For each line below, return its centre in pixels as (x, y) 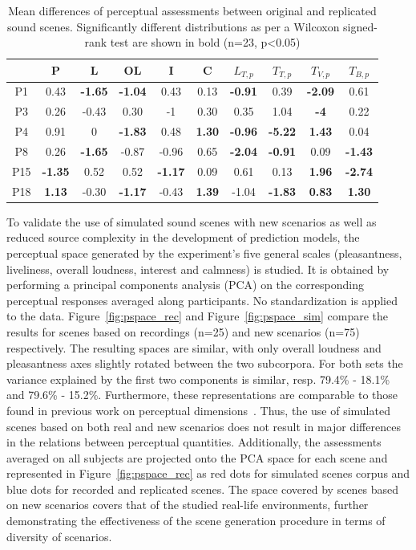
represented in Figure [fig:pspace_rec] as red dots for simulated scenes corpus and (208, 473)
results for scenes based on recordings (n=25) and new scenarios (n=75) (183, 331)
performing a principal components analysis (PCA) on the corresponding (186, 285)
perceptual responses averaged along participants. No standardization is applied (202, 300)
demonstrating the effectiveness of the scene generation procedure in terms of (196, 521)
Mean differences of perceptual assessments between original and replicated (192, 10)
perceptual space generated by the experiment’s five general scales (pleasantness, (204, 253)
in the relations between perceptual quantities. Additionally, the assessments (194, 442)
